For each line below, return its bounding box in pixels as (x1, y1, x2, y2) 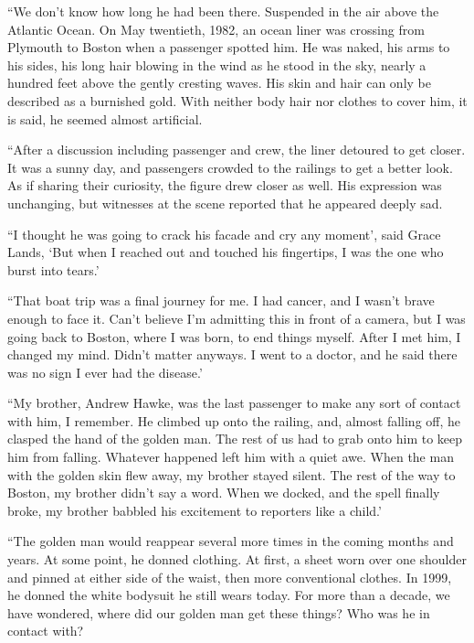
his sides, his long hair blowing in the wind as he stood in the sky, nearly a (7, 55, 427, 74)
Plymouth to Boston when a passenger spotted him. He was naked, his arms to (7, 38, 450, 57)
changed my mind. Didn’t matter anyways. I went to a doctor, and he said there (7, 345, 458, 364)
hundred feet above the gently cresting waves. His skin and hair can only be (7, 73, 431, 92)
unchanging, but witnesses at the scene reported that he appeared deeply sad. (7, 193, 443, 212)
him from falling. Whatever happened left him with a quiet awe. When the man (7, 447, 454, 466)
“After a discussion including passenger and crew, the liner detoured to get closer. (7, 140, 466, 159)
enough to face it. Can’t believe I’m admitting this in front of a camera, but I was (7, 308, 466, 327)
